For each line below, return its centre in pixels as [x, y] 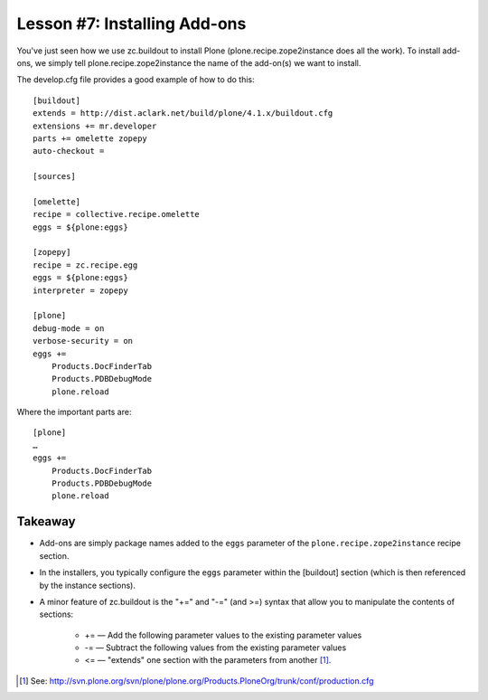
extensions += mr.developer [95, 126]
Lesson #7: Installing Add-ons [131, 24]
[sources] [54, 177]
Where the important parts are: [74, 412]
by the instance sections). [87, 585]
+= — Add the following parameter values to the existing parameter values [223, 635]
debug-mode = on [69, 328]
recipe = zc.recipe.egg [85, 265]
